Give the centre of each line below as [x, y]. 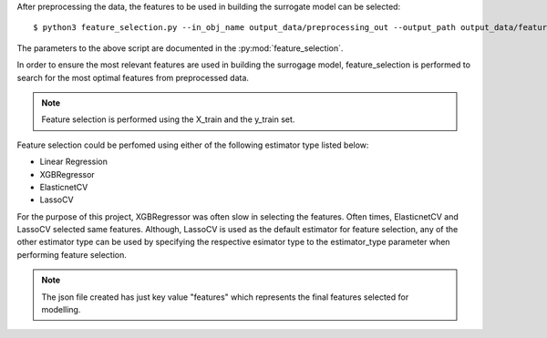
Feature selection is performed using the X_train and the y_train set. [168, 119]
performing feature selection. [72, 254]
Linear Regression [74, 162]
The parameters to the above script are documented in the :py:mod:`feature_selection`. [180, 48]
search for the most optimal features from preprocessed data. [133, 77]
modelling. [61, 310]
